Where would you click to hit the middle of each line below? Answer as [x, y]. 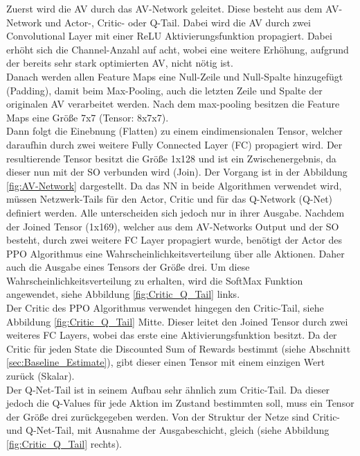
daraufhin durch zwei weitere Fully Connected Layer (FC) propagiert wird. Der [174, 144]
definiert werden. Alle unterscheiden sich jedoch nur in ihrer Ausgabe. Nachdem [175, 212]
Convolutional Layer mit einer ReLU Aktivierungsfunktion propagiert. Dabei [169, 36]
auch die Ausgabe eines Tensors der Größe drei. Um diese [128, 267]
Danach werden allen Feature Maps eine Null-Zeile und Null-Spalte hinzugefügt [175, 76]
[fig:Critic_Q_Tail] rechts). [64, 444]
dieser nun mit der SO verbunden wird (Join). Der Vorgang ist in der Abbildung [177, 172]
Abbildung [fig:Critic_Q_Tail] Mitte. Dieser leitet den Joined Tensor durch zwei [177, 321]
